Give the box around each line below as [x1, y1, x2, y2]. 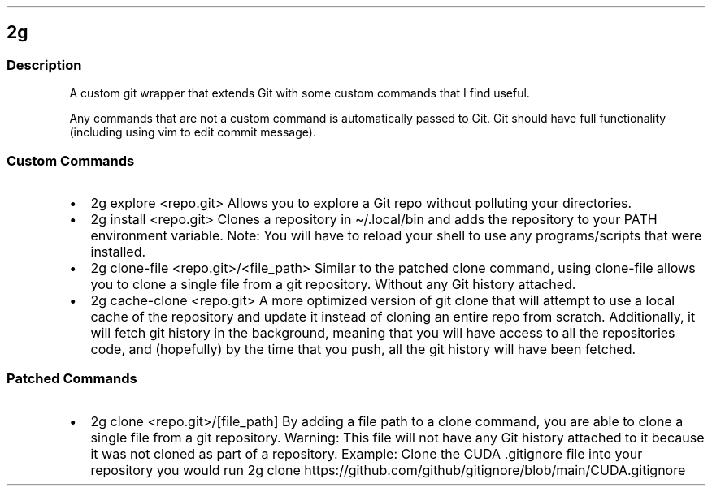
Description [7, 56, 82, 73]
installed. [90, 243, 146, 260]
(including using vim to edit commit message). [69, 125, 316, 140]
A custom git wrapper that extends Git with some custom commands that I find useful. [69, 86, 530, 101]
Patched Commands [7, 370, 137, 387]
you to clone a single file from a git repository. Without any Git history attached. [90, 275, 576, 292]
